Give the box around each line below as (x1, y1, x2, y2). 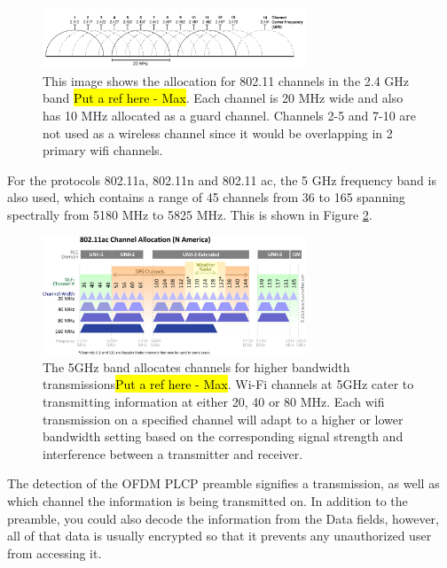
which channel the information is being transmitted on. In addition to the (7, 491, 408, 510)
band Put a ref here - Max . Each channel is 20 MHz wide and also (43, 89, 404, 107)
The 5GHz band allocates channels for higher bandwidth (43, 357, 350, 376)
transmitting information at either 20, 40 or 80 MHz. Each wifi (43, 393, 385, 410)
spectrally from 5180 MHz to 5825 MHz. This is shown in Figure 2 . (7, 206, 372, 224)
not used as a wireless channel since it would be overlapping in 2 (43, 123, 393, 142)
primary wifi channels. (43, 141, 163, 160)
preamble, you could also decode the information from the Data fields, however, (7, 509, 440, 527)
